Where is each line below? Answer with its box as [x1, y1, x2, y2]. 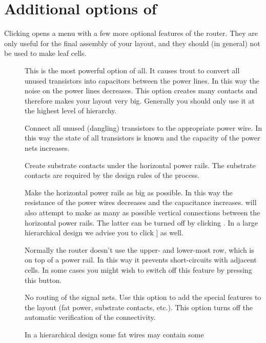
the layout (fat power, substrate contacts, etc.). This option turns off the [25, 301, 253, 312]
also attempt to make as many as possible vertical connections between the [25, 207, 260, 218]
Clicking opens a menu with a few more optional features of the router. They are [4, 28, 258, 38]
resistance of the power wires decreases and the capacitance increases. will [25, 197, 257, 208]
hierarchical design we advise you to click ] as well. [25, 227, 183, 238]
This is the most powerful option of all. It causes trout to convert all [25, 65, 240, 75]
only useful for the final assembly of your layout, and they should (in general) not [4, 37, 260, 48]
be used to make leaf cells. [4, 48, 87, 58]
